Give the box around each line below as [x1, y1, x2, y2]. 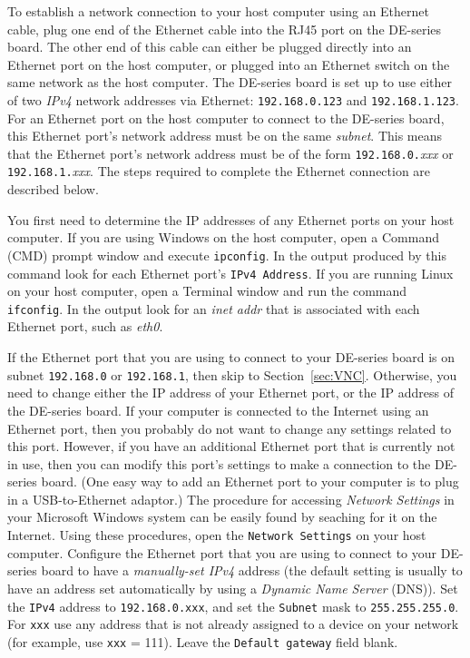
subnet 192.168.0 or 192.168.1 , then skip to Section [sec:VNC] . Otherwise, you [7, 365, 457, 384]
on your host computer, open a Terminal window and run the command [7, 281, 407, 300]
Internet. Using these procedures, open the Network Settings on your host [7, 525, 426, 545]
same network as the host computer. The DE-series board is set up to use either [7, 73, 452, 92]
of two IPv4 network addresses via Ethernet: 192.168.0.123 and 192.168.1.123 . [7, 90, 459, 109]
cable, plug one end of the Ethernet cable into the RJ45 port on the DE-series [7, 19, 442, 38]
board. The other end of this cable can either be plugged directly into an [7, 37, 412, 56]
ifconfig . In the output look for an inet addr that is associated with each [7, 299, 420, 318]
